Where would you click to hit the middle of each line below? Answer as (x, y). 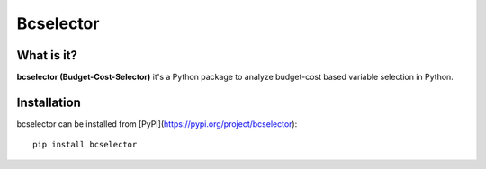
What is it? (47, 55)
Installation (49, 102)
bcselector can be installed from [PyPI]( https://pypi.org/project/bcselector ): (157, 124)
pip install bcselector (85, 145)
